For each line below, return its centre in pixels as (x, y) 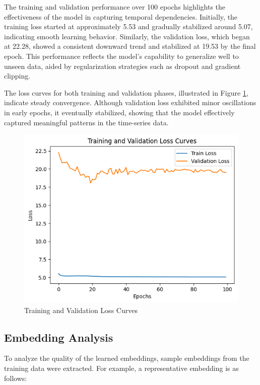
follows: (16, 378)
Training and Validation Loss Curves (81, 310)
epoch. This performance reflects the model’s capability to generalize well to (121, 56)
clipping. (17, 76)
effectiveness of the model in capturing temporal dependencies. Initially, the (121, 16)
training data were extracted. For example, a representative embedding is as (121, 368)
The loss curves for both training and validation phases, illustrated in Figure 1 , (126, 92)
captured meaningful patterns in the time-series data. (86, 122)
